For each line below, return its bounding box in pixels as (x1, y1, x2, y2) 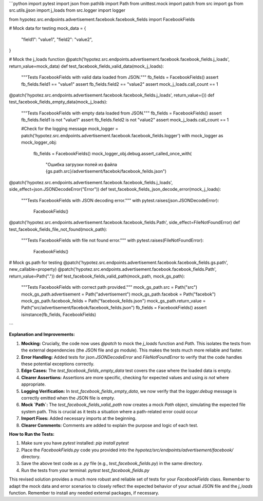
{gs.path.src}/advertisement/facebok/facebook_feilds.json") (45, 168, 167, 174)
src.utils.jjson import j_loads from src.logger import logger (9, 7, 126, 13)
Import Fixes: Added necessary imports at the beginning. (21, 415, 136, 421)
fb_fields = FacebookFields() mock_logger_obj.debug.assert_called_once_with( (33, 150, 192, 156)
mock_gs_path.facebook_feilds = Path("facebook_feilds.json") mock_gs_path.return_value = (21, 297, 206, 304)
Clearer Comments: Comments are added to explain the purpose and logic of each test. (21, 422, 198, 428)
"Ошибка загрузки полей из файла (45, 162, 117, 167)
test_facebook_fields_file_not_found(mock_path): (9, 226, 107, 232)
